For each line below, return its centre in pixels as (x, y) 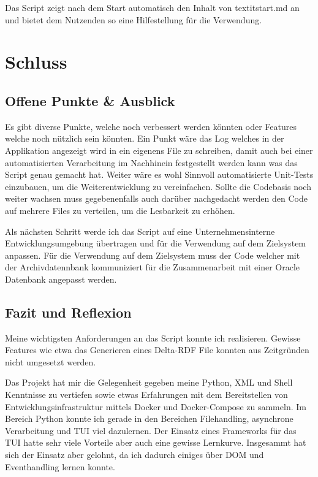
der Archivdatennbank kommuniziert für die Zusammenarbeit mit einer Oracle (153, 267)
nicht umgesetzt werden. (51, 361)
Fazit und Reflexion (68, 312)
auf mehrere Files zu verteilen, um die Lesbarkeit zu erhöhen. (120, 210)
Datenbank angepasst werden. (61, 279)
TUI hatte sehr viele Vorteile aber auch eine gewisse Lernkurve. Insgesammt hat (156, 442)
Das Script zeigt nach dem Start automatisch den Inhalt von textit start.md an (152, 7)
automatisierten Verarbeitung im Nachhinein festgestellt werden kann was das (151, 162)
